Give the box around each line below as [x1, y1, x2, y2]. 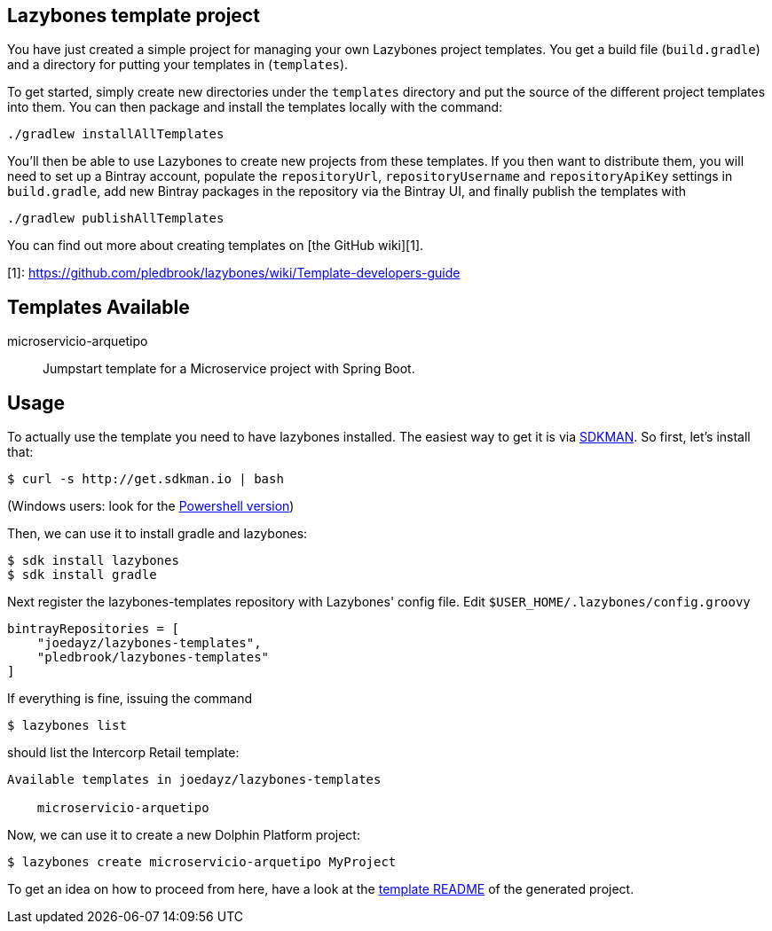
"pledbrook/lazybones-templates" [36, 650, 270, 665]
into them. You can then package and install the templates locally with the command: [7, 99, 503, 115]
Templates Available [7, 295, 190, 318]
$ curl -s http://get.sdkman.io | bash [7, 472, 284, 487]
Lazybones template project [7, 4, 260, 27]
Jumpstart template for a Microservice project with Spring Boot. [43, 361, 415, 377]
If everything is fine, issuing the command [7, 691, 253, 707]
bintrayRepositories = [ [7, 622, 179, 637]
